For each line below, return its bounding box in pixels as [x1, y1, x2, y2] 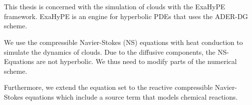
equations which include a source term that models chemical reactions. [25, 91, 238, 102]
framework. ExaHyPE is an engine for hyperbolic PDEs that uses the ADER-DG [4, 11, 248, 21]
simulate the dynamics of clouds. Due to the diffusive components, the [4, 46, 216, 57]
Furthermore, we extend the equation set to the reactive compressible [4, 82, 213, 92]
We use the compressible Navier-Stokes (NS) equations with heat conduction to [4, 37, 243, 47]
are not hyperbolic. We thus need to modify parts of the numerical [36, 56, 237, 66]
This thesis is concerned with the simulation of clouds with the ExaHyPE [4, 1, 225, 12]
